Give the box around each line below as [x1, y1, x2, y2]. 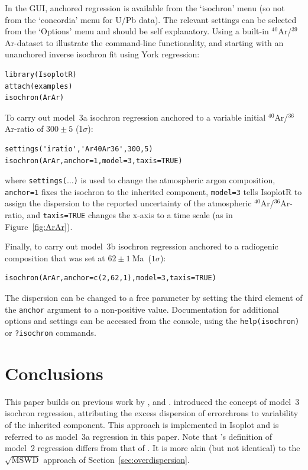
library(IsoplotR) [5, 70, 77, 79]
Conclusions [5, 361, 103, 385]
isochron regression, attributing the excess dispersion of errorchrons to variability [5, 407, 299, 419]
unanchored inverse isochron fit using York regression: [5, 48, 200, 60]
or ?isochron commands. [5, 326, 96, 338]
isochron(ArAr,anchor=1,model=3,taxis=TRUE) [5, 156, 183, 165]
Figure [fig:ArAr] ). [5, 220, 73, 232]
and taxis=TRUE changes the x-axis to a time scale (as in [27, 209, 233, 221]
